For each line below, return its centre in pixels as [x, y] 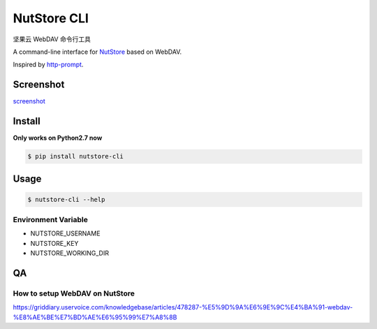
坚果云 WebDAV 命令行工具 [52, 39]
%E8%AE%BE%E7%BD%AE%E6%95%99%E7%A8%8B [95, 317]
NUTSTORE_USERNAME [65, 233]
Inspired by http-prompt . [48, 65]
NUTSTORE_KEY [54, 243]
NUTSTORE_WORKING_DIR [70, 253]
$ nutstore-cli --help [66, 199]
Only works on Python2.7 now [58, 138]
